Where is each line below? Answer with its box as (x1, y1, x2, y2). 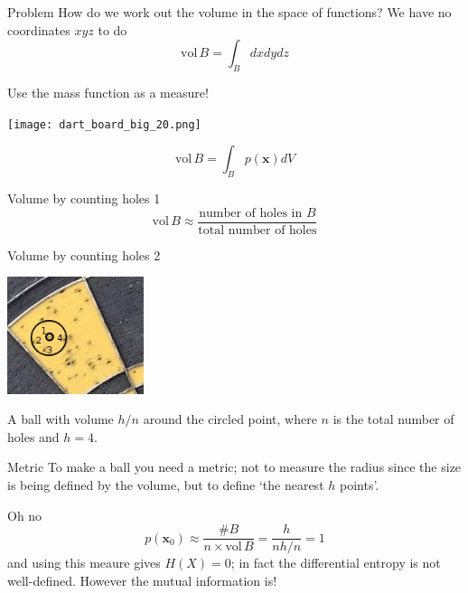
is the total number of (332, 409, 454, 428)
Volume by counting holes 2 (7, 245, 161, 264)
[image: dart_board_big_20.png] (7, 118, 201, 131)
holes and (7, 427, 60, 446)
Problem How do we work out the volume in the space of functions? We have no (7, 3, 452, 21)
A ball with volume (7, 409, 114, 428)
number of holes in (199, 206, 303, 220)
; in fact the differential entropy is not (230, 553, 441, 572)
